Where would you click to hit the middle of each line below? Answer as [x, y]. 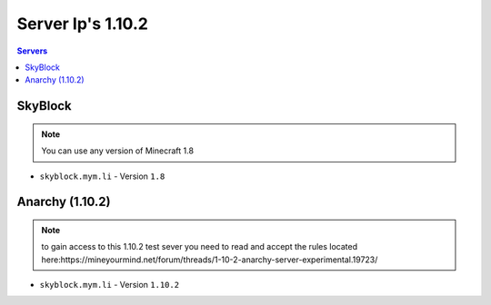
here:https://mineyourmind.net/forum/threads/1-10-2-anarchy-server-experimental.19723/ [210, 260]
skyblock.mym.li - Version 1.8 [102, 176]
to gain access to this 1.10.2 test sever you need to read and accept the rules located [200, 247]
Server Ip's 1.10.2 [83, 24]
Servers [32, 51]
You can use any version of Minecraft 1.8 [118, 151]
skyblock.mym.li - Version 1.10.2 [110, 285]
